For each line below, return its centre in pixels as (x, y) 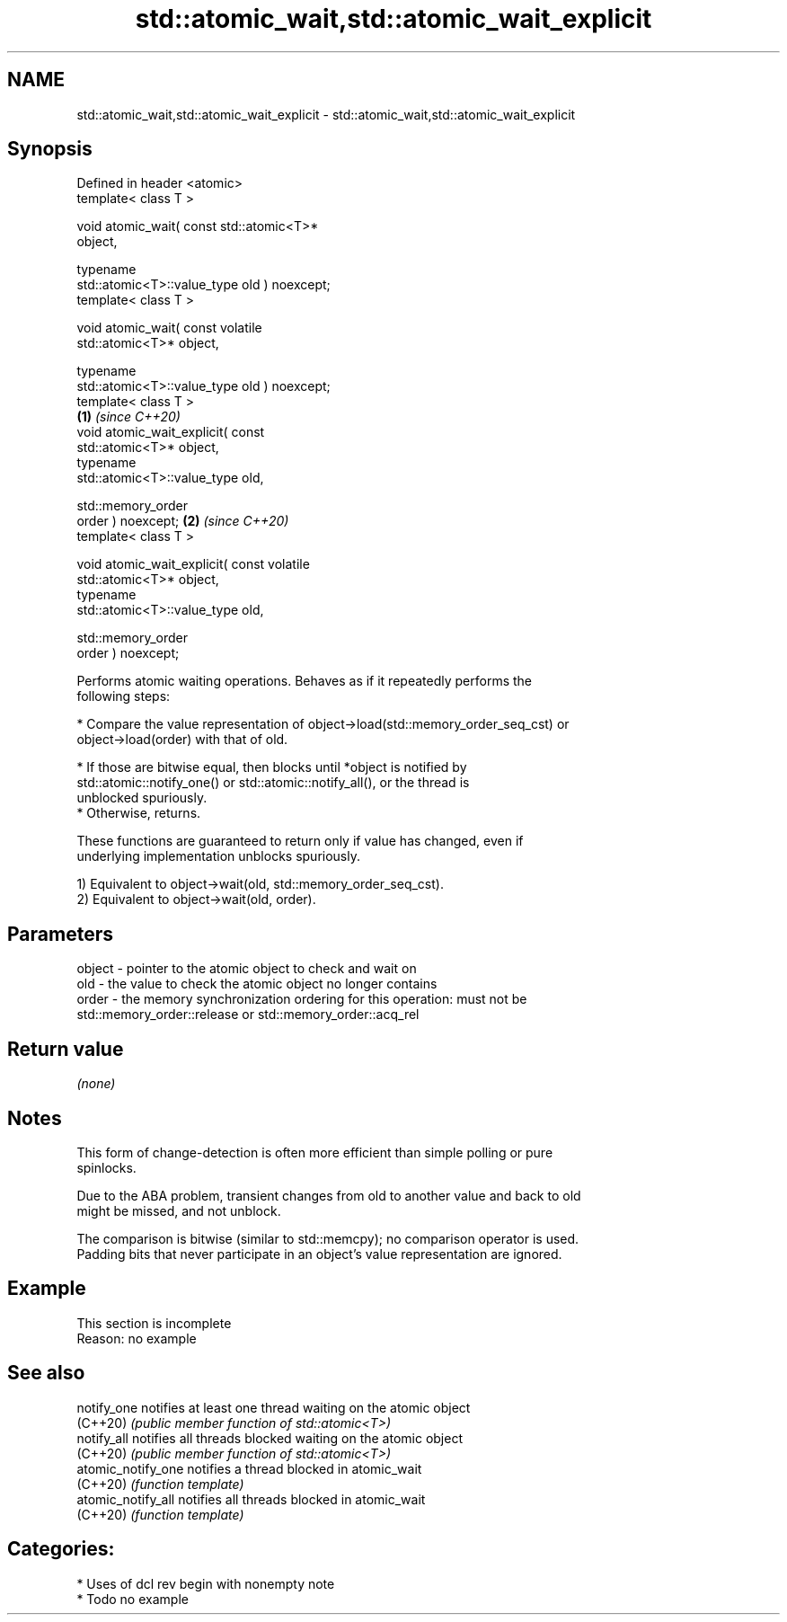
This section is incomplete (154, 1323)
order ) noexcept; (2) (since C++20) (183, 521)
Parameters (60, 934)
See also (46, 1373)
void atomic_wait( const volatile (169, 328)
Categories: (61, 1549)
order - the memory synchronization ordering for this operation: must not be (302, 999)
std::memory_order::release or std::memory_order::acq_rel (248, 1015)
